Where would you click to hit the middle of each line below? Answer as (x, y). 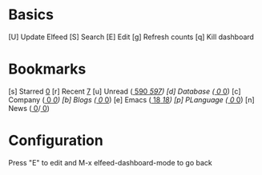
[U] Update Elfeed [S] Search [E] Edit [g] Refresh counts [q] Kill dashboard (131, 37)
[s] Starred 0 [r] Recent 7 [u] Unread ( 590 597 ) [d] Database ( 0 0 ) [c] (125, 91)
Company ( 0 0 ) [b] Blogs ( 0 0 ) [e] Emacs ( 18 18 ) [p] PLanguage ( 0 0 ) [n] (131, 99)
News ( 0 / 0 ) (29, 108)
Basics (31, 15)
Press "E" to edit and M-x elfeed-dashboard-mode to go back (110, 162)
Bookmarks (47, 69)
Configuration (56, 141)
